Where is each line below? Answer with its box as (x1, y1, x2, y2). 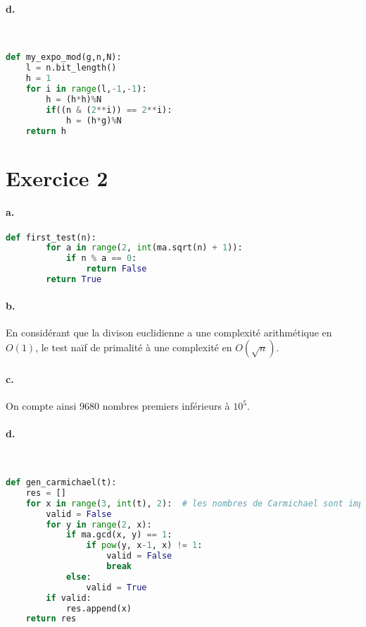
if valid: (46, 592, 91, 603)
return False (86, 264, 147, 274)
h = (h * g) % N (65, 115, 122, 126)
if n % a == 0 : (65, 253, 137, 264)
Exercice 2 (6, 163, 108, 192)
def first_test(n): (6, 232, 96, 243)
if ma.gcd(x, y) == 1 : (65, 530, 172, 540)
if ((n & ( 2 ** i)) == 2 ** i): (46, 104, 172, 115)
